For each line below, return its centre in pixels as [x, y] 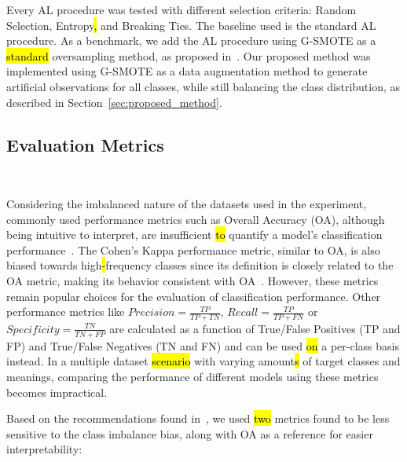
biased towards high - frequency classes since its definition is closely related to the [200, 265]
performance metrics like [66, 312]
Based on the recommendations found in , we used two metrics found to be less [198, 418]
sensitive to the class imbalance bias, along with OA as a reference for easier [190, 433]
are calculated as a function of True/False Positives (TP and [255, 328]
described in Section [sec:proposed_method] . [114, 102]
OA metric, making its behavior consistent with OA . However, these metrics [192, 280]
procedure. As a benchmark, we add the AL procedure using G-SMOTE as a [191, 40]
